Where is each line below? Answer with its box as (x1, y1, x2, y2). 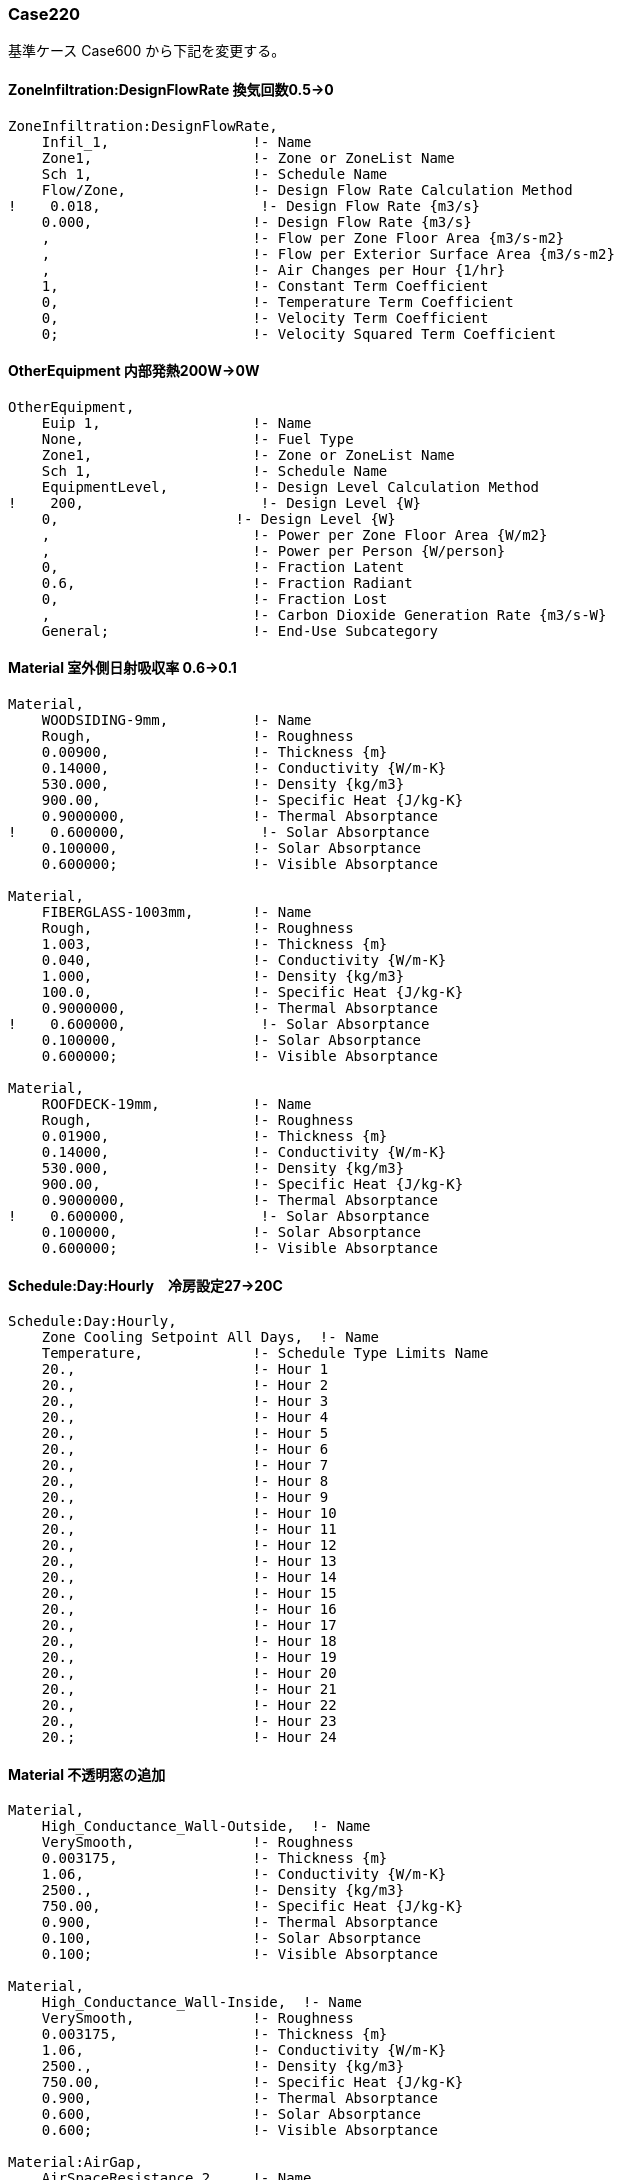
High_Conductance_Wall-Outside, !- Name (41, 1818, 371, 1835)
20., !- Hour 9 (41, 1489, 329, 1506)
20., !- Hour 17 (41, 1617, 337, 1634)
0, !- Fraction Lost (41, 590, 388, 607)
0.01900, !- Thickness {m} (41, 1128, 388, 1145)
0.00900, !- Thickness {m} (41, 744, 388, 761)
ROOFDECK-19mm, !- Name (41, 1096, 312, 1113)
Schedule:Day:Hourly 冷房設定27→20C (8, 1276, 283, 1294)
